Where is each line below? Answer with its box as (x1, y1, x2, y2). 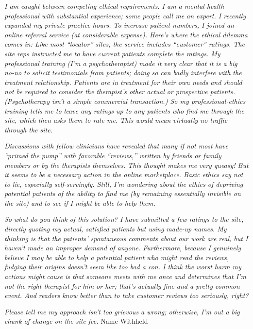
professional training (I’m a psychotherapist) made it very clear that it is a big (4, 58, 237, 68)
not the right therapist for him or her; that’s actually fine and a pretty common (4, 280, 240, 291)
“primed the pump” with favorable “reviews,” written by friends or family (4, 150, 221, 160)
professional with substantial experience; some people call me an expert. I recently (4, 10, 246, 20)
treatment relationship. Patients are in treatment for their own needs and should (4, 77, 242, 87)
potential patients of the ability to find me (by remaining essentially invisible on (4, 188, 241, 198)
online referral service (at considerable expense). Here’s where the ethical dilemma (4, 29, 248, 39)
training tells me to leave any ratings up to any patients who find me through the (4, 105, 244, 115)
